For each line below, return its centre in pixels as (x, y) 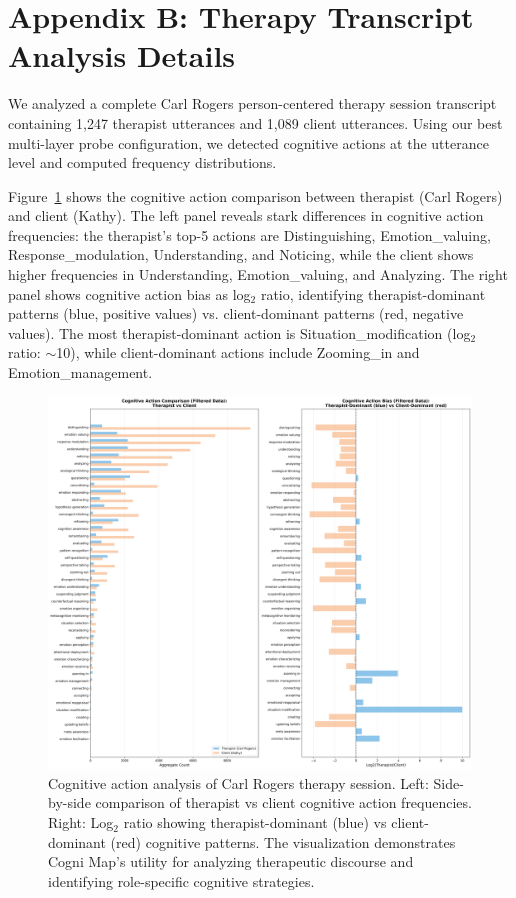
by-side (69, 802)
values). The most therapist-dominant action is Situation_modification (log (239, 332)
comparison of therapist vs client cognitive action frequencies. (283, 802)
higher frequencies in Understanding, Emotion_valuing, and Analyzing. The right (258, 274)
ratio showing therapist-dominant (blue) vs (255, 822)
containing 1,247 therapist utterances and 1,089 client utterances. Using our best (255, 122)
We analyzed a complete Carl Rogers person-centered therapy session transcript (252, 103)
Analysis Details (122, 55)
